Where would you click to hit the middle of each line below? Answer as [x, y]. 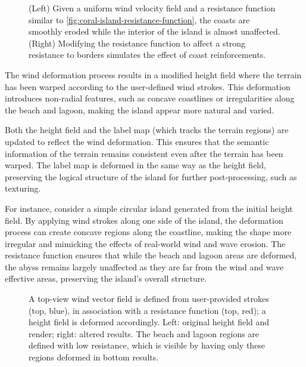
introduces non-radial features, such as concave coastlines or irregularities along [150, 98]
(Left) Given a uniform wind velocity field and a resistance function [152, 8]
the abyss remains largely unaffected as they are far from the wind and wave [144, 266]
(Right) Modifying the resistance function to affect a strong [137, 43]
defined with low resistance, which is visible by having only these [147, 345]
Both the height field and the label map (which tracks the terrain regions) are [147, 130]
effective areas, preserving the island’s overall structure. [106, 278]
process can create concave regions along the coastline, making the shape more [148, 232]
